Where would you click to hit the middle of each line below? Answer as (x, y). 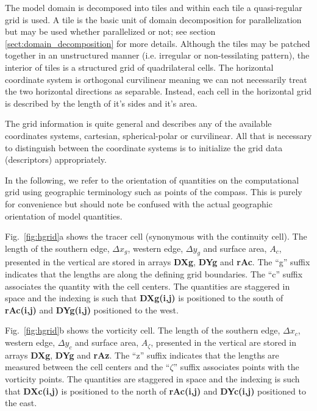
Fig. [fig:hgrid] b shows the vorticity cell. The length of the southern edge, (143, 330)
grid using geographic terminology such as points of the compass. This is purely (154, 192)
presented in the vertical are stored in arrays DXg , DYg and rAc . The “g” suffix (158, 262)
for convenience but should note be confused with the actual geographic (139, 203)
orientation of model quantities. (64, 216)
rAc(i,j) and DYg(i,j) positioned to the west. (92, 309)
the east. (21, 403)
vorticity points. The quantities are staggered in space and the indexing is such (152, 379)
